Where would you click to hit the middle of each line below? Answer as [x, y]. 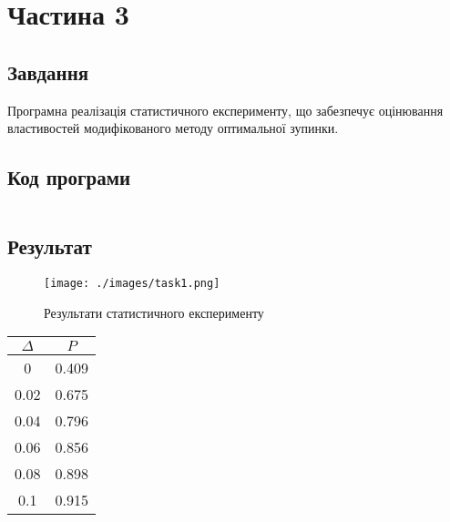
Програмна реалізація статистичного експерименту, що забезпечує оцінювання [225, 110]
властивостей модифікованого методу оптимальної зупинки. [173, 128]
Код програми [69, 177]
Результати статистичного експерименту [154, 312]
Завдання [48, 72]
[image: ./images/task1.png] [132, 284]
